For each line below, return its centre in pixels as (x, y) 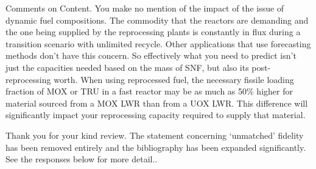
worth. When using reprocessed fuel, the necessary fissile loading (174, 79)
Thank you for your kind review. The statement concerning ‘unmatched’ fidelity (155, 135)
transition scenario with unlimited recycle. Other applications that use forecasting (158, 43)
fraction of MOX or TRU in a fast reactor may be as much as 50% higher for (149, 91)
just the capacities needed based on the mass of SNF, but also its (127, 67)
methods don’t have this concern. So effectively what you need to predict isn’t (151, 55)
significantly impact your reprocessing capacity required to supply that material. (156, 115)
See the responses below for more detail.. (82, 159)
